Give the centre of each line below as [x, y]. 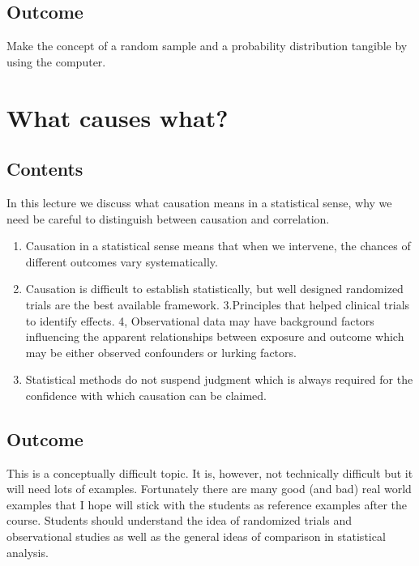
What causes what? [118, 117]
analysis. [28, 552]
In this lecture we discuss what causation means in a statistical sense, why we [199, 202]
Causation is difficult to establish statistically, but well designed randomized [214, 289]
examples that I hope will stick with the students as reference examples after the [207, 504]
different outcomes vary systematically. [122, 261]
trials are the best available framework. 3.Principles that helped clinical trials [218, 304]
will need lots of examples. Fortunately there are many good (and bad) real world [209, 489]
